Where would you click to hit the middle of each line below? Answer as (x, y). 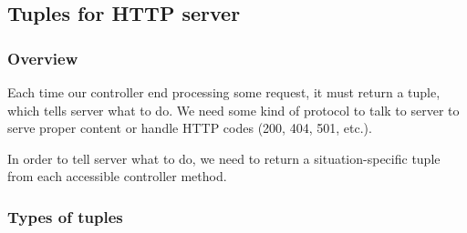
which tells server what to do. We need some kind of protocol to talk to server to (233, 110)
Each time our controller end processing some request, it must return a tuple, (224, 92)
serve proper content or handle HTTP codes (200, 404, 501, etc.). (190, 128)
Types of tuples (65, 216)
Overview (43, 58)
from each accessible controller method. (117, 176)
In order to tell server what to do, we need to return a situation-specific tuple (224, 158)
